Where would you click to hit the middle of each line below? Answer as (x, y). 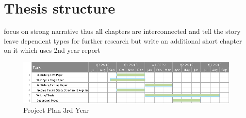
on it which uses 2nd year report (52, 50)
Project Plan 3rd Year (56, 110)
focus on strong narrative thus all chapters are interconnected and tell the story (122, 31)
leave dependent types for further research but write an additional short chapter (123, 40)
